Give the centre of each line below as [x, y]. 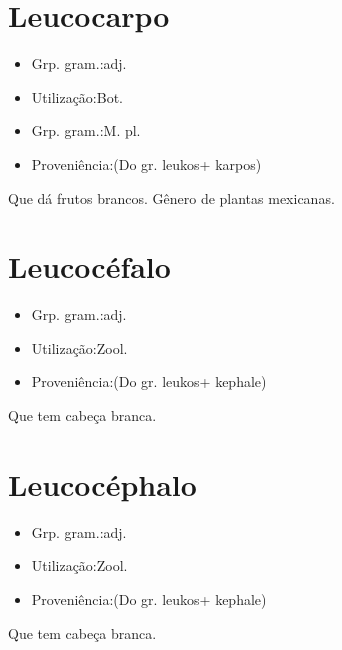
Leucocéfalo [89, 266]
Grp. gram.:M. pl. [86, 130]
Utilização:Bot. [77, 96]
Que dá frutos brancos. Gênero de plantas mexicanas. [171, 197]
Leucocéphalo [102, 483]
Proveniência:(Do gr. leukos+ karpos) [146, 163]
